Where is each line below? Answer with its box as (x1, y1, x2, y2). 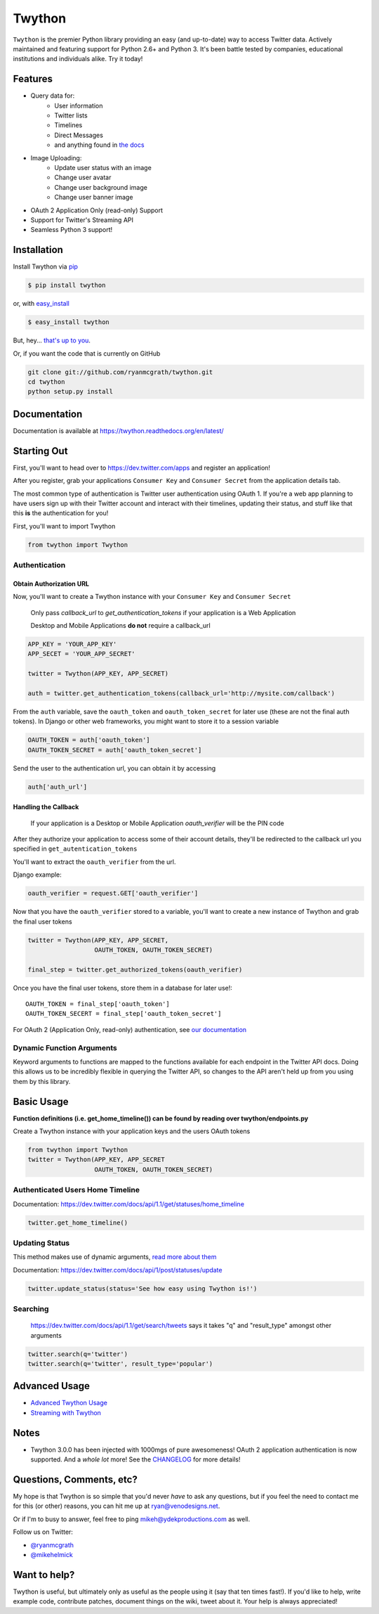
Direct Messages (54, 131, 103, 139)
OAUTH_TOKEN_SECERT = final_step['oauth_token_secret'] (25, 1009, 222, 1018)
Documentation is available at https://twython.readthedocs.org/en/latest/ (13, 426, 224, 435)
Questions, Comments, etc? (13, 1473, 138, 1485)
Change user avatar (54, 173, 112, 182)
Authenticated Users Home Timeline (13, 1185, 140, 1195)
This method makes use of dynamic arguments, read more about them (13, 1253, 217, 1261)
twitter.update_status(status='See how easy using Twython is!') (27, 1284, 258, 1293)
